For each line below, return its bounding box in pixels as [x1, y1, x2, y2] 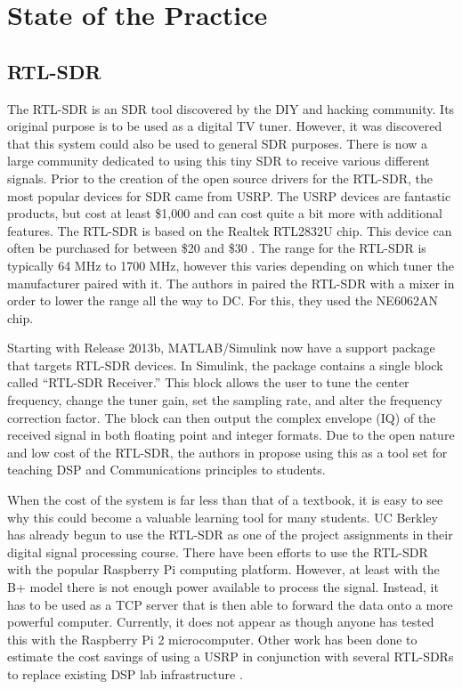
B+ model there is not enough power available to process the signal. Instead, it [7, 578, 439, 596]
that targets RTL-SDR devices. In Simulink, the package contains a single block [7, 355, 443, 374]
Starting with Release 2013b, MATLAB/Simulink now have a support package [7, 338, 435, 357]
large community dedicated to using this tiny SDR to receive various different [7, 151, 430, 170]
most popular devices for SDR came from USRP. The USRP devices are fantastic [7, 186, 451, 205]
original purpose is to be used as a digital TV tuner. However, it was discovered [7, 117, 442, 135]
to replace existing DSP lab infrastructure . [7, 664, 243, 683]
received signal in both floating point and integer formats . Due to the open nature [7, 426, 455, 444]
